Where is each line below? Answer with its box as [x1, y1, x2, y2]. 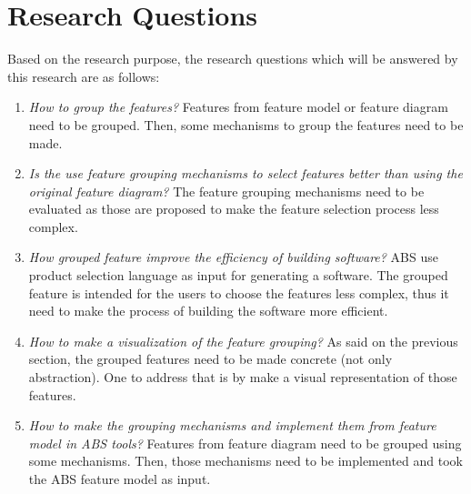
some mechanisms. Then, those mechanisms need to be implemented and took [28, 451, 463, 470]
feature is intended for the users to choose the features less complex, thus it [28, 283, 449, 302]
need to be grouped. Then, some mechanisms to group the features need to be [28, 115, 464, 134]
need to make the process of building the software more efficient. [28, 301, 388, 320]
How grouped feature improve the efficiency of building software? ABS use [28, 247, 438, 267]
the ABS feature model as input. [28, 469, 211, 488]
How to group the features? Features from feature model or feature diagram [28, 97, 448, 116]
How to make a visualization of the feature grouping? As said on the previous [28, 331, 458, 350]
